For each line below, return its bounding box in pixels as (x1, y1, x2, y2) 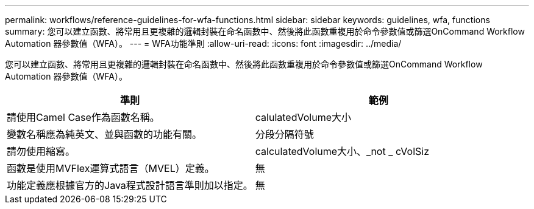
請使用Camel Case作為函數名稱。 (7, 111, 160, 123)
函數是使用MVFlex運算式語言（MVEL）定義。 (7, 162, 215, 174)
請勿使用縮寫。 (7, 145, 76, 157)
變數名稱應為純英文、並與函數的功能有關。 (7, 128, 202, 140)
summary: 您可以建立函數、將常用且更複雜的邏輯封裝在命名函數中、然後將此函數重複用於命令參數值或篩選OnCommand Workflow (5, 26, 525, 36)
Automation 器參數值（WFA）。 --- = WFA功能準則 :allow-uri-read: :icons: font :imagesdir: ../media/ (5, 38, 402, 49)
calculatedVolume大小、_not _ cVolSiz (255, 145, 429, 157)
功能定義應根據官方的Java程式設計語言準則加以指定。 (7, 179, 253, 191)
